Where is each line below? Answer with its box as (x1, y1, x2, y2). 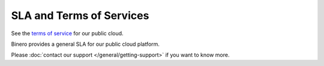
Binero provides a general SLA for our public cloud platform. (11, 40, 160, 48)
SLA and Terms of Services (11, 9, 149, 22)
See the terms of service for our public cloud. (11, 30, 124, 37)
